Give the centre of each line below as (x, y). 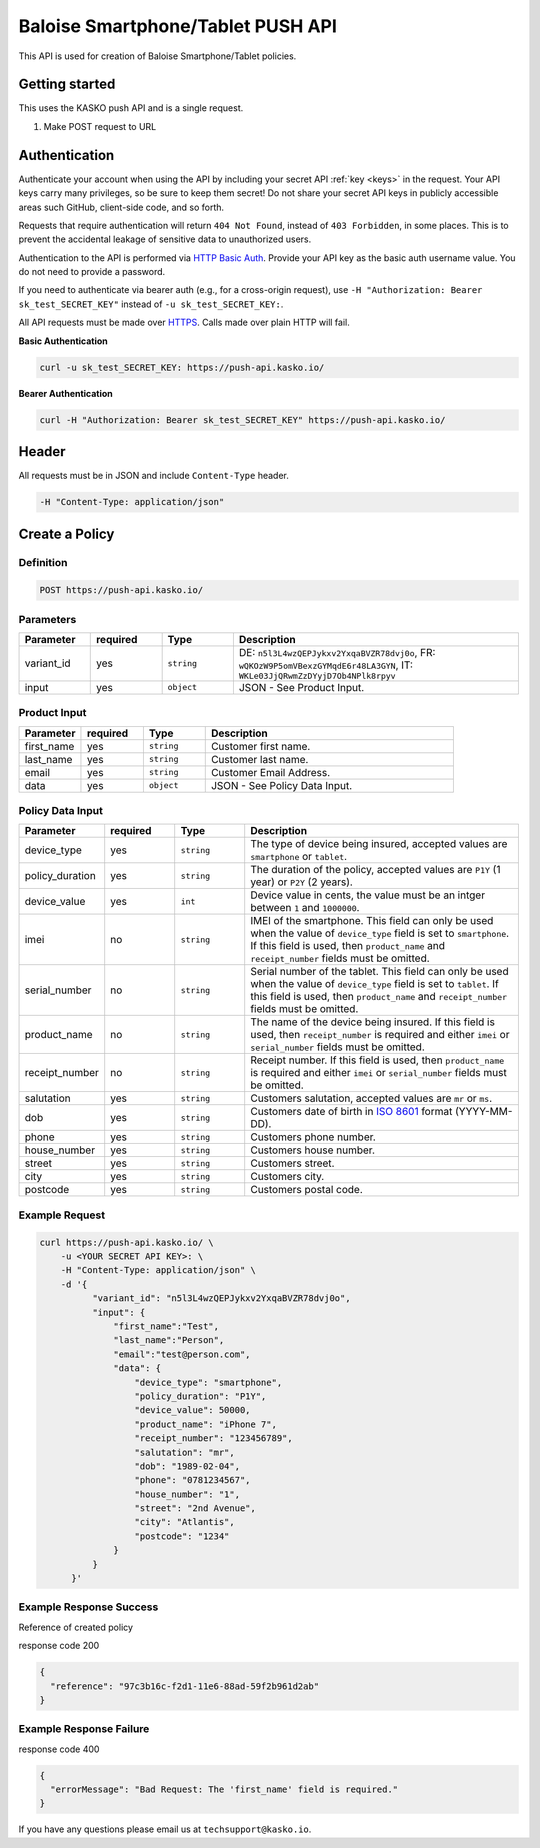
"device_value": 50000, (192, 1410)
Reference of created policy (76, 1627)
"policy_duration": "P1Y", (200, 1396)
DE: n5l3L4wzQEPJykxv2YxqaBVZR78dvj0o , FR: (337, 652)
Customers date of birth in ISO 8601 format (351, 1112)
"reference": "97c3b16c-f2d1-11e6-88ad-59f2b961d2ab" (185, 1686)
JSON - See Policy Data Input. (281, 785)
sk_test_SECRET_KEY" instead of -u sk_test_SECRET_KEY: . (151, 304)
